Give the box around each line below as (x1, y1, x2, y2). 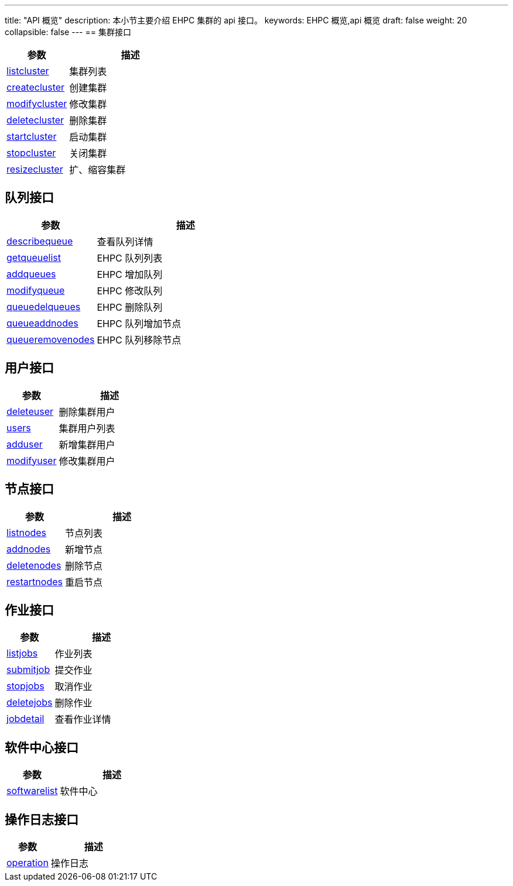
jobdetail (6, 713, 45, 725)
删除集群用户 (59, 406, 115, 418)
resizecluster (6, 163, 63, 175)
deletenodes (6, 559, 61, 571)
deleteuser (6, 405, 53, 417)
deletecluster (6, 114, 64, 126)
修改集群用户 (59, 455, 115, 467)
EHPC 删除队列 (97, 301, 163, 313)
